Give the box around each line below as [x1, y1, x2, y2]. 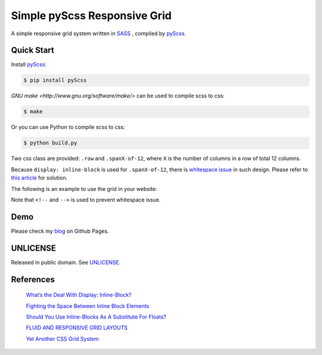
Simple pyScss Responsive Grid [11, 9, 172, 22]
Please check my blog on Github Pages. [11, 227, 109, 234]
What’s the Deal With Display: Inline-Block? [26, 291, 132, 298]
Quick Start [11, 45, 54, 55]
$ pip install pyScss [23, 77, 87, 84]
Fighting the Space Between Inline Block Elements [26, 302, 149, 310]
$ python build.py [23, 140, 78, 146]
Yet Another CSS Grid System [26, 335, 99, 342]
